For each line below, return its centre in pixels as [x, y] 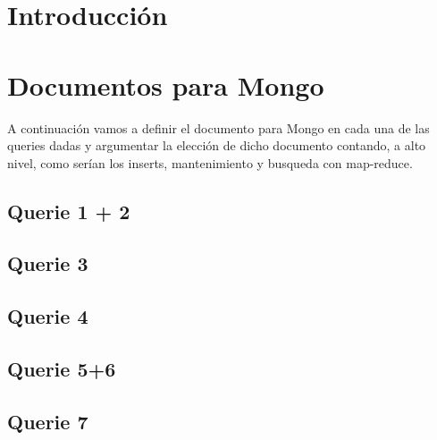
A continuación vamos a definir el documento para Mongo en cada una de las [218, 127]
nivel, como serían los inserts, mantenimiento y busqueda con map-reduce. [210, 162]
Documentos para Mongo [166, 85]
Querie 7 [48, 421]
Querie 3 [48, 263]
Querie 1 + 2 [69, 211]
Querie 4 [48, 316]
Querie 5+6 [62, 369]
